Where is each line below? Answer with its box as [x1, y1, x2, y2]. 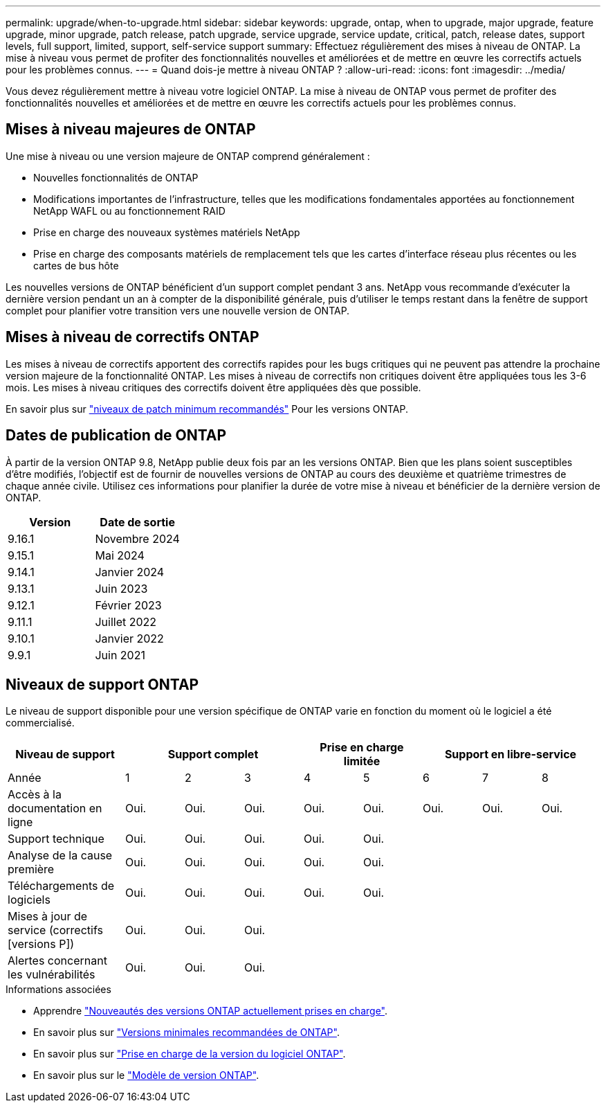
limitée [343, 754, 380, 769]
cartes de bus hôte [33, 259, 119, 271]
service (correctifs [8, 923, 103, 938]
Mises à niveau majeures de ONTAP [6, 120, 256, 138]
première [8, 862, 55, 877]
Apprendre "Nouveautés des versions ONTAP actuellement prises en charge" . [33, 1005, 388, 1017]
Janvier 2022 [95, 631, 164, 645]
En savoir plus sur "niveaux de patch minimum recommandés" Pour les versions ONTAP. [6, 402, 408, 415]
